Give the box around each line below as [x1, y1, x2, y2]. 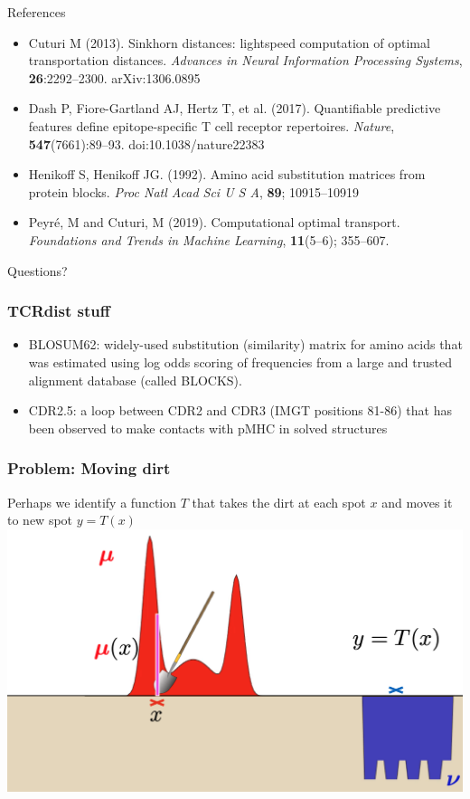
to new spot [7, 510, 73, 529]
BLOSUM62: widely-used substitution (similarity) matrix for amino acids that [28, 335, 463, 354]
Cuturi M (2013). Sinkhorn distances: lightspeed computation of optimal [28, 33, 430, 52]
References [7, 3, 66, 21]
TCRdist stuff [7, 300, 110, 322]
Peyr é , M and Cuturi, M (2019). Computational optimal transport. [28, 213, 400, 232]
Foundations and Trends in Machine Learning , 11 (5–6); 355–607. [28, 230, 390, 249]
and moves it [381, 492, 453, 511]
